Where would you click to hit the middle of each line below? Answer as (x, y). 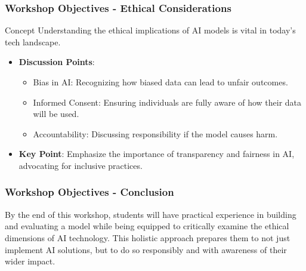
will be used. (56, 114)
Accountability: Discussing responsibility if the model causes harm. (155, 133)
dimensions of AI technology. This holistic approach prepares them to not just (148, 237)
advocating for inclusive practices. (81, 165)
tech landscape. (33, 41)
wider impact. (30, 261)
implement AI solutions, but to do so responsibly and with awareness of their (146, 249)
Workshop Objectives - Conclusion (89, 192)
